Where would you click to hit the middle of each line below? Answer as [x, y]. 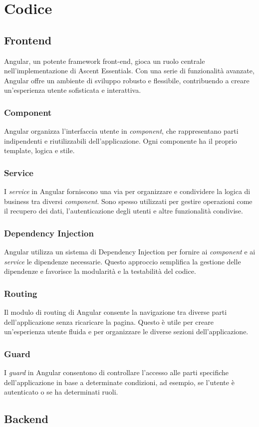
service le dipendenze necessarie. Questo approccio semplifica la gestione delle [123, 261]
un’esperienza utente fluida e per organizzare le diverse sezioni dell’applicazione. [126, 331]
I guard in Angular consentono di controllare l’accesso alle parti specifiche [117, 372]
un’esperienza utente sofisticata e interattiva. [73, 90]
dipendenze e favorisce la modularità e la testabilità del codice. [100, 271]
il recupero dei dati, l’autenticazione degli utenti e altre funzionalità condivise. [124, 211]
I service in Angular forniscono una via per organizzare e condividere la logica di [127, 191]
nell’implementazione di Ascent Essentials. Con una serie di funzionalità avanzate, [129, 71]
